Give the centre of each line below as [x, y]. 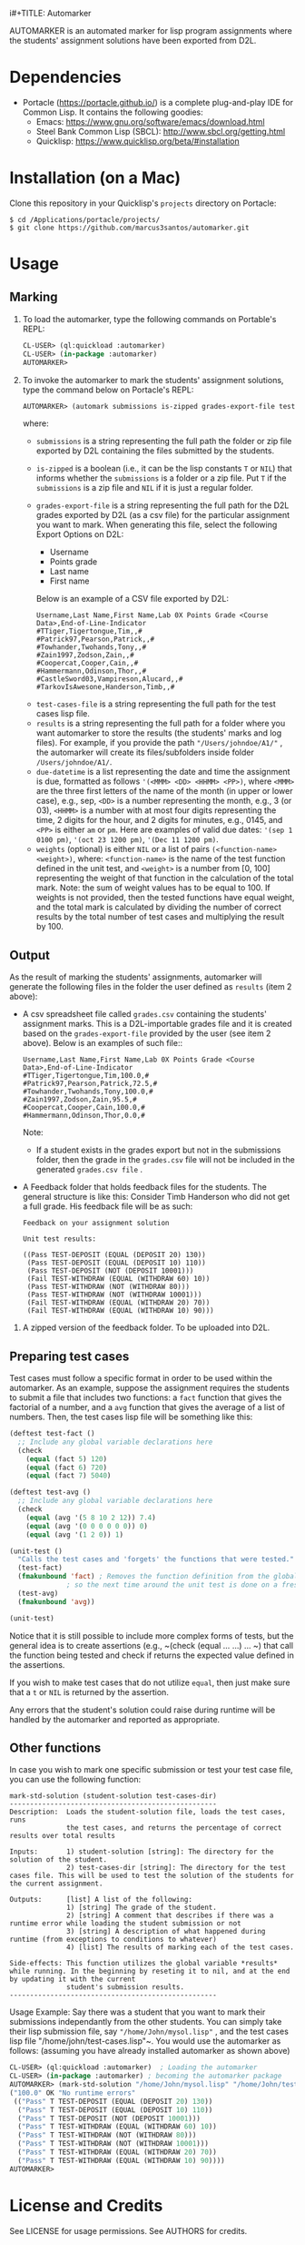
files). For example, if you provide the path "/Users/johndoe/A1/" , [159, 743]
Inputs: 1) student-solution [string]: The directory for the [142, 1852]
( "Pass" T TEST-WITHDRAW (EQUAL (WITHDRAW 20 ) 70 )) [118, 2152]
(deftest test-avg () [50, 1492]
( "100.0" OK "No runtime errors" [73, 2093]
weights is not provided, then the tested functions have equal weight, [165, 898]
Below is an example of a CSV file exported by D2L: [133, 599]
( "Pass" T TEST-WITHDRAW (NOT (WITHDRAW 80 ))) [107, 2135]
